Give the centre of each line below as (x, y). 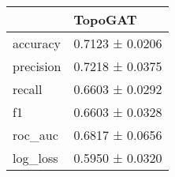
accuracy (37, 43)
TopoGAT (105, 19)
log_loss (35, 158)
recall (28, 89)
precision (37, 66)
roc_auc (35, 135)
